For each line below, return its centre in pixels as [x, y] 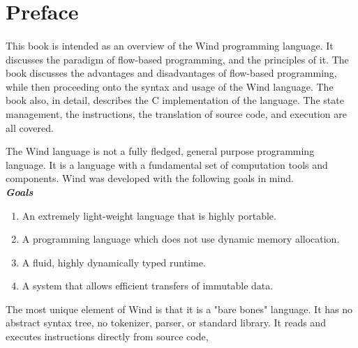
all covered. [30, 127]
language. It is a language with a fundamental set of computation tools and [167, 164]
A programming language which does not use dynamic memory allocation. [181, 239]
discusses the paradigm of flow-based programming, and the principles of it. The [177, 59]
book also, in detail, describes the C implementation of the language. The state [175, 100]
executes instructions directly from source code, [107, 336]
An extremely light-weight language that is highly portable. [149, 215]
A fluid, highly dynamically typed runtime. [114, 262]
